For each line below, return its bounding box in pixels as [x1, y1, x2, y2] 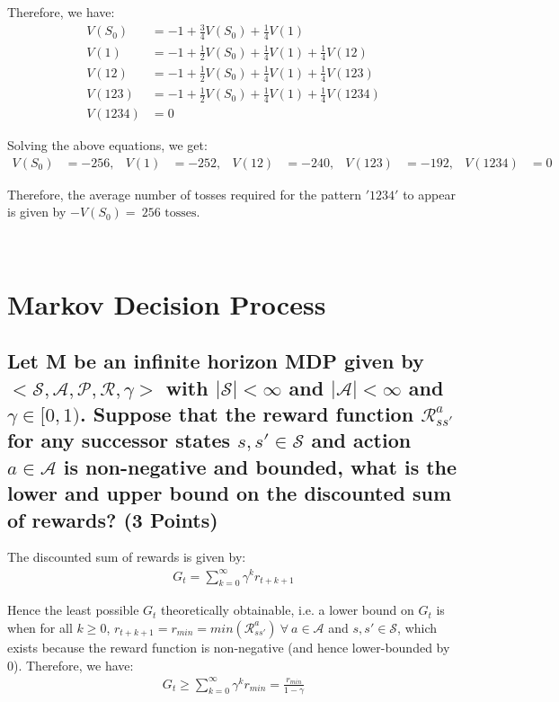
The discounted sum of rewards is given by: [7, 547, 246, 566]
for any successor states [7, 426, 230, 454]
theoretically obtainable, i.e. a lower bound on [161, 600, 414, 619]
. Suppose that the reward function [79, 400, 414, 428]
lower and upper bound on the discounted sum [7, 479, 452, 507]
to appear [403, 184, 456, 203]
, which [397, 618, 438, 636]
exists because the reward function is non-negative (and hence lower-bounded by [7, 637, 450, 656]
